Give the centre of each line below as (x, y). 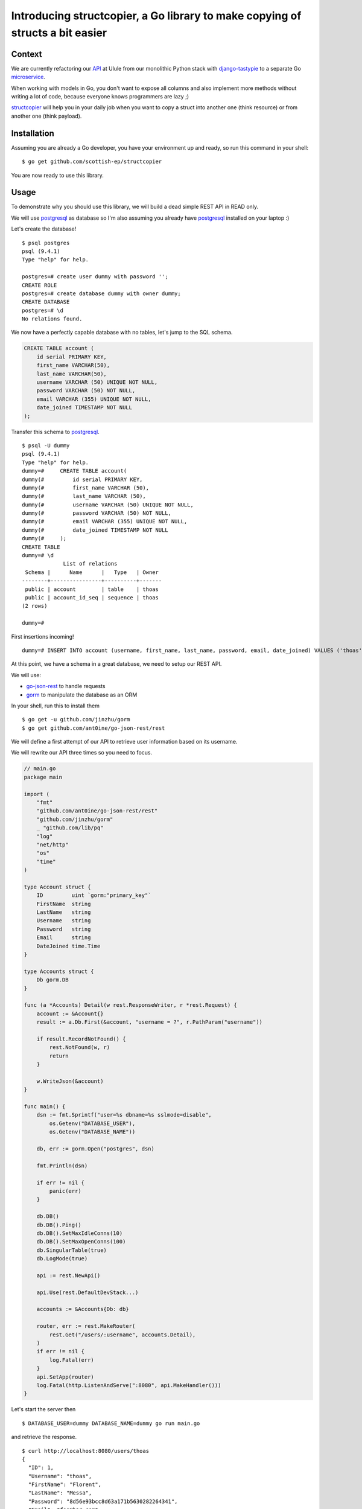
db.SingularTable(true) (71, 1250)
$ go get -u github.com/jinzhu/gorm (76, 719)
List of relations (90, 564)
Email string (64, 938)
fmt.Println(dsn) (62, 1166)
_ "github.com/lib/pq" (70, 828)
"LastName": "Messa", (60, 1493)
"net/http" (52, 844)
